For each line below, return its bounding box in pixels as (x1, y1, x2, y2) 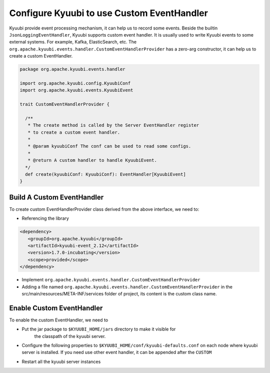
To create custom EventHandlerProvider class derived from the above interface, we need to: (9, 206, 199, 212)
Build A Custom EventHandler (9, 193, 104, 201)
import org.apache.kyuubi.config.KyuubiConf (19, 80, 131, 86)
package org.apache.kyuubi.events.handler (19, 67, 125, 72)
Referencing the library (21, 215, 69, 221)
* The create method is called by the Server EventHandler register (27, 123, 199, 128)
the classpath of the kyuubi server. (34, 333, 106, 339)
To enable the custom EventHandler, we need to (9, 317, 108, 323)
